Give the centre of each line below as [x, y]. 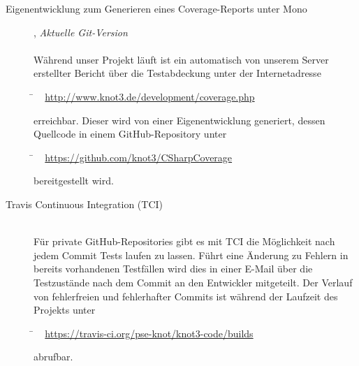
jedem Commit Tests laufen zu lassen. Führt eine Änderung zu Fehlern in [191, 255]
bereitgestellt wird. [74, 181]
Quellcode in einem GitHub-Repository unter [130, 134]
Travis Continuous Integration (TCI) [85, 204]
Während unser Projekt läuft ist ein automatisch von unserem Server [181, 59]
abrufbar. [53, 357]
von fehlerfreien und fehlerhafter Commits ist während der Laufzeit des [186, 296]
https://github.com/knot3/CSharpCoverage [139, 157]
